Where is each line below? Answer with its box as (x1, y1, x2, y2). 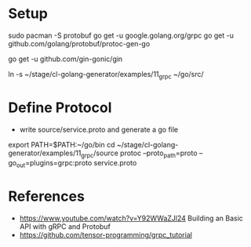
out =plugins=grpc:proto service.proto (16, 158, 137, 169)
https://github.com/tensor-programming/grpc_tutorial (19, 231, 192, 240)
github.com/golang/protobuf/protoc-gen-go (8, 38, 151, 48)
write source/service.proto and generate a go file (19, 125, 179, 134)
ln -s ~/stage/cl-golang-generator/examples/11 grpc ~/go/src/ (8, 69, 204, 81)
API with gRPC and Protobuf (19, 222, 111, 231)
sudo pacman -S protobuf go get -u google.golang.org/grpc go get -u (8, 31, 234, 40)
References (8, 187, 85, 205)
